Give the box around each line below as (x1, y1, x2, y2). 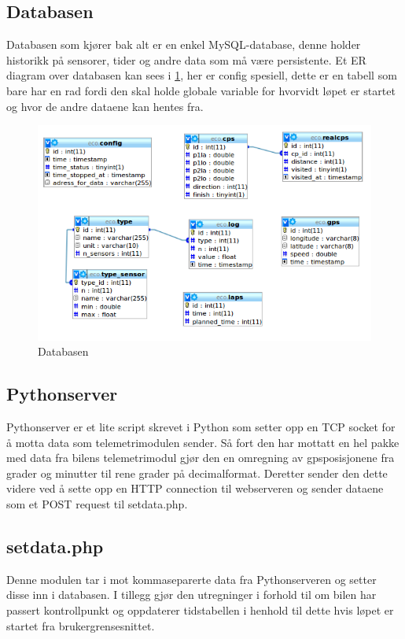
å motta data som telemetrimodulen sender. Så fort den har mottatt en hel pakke (6, 434, 399, 450)
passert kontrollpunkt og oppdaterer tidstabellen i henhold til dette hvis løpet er (6, 601, 394, 618)
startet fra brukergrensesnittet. (6, 617, 155, 633)
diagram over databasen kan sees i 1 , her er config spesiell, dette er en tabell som (6, 67, 397, 83)
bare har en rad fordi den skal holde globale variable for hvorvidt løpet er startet (6, 82, 396, 98)
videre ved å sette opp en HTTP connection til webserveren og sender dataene (6, 480, 384, 497)
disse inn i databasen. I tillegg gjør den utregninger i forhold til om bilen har (6, 586, 377, 603)
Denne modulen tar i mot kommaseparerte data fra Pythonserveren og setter (6, 571, 377, 587)
